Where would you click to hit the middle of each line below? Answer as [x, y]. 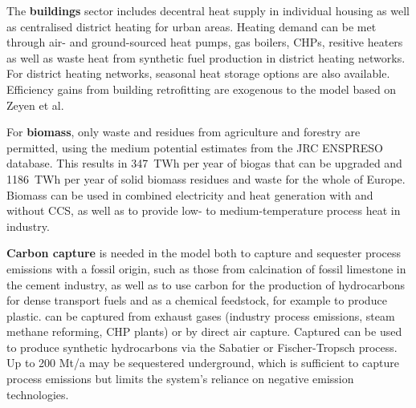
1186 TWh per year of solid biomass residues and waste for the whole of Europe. [206, 178]
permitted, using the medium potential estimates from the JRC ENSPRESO [195, 147]
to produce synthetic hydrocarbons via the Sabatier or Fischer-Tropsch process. [202, 347]
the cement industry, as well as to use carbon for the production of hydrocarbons [206, 284]
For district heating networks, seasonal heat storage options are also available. [198, 73]
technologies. [38, 394]
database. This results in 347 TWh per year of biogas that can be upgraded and [204, 163]
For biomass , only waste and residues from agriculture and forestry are [184, 132]
